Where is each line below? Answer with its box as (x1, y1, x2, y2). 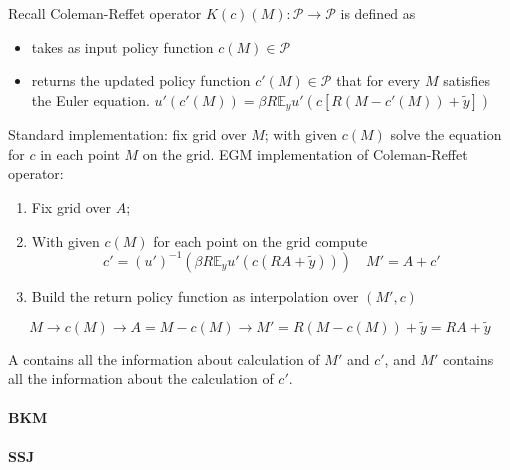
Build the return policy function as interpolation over (31, 285, 359, 306)
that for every (336, 70, 421, 91)
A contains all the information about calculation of (8, 348, 320, 369)
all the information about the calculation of (8, 368, 274, 389)
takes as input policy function (31, 36, 214, 57)
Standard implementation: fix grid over (8, 124, 247, 145)
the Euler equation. (31, 89, 150, 110)
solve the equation (390, 124, 502, 145)
